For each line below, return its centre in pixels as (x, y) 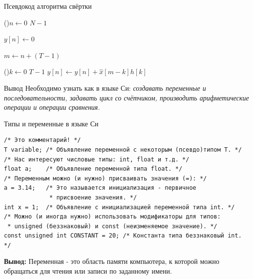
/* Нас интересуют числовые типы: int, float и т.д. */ (97, 159)
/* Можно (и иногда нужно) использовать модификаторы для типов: (112, 217)
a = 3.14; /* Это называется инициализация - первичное (100, 188)
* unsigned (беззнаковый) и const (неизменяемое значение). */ (112, 226)
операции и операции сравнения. (52, 107)
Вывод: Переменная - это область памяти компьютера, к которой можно (112, 261)
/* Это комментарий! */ (42, 140)
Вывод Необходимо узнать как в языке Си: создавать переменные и (105, 88)
